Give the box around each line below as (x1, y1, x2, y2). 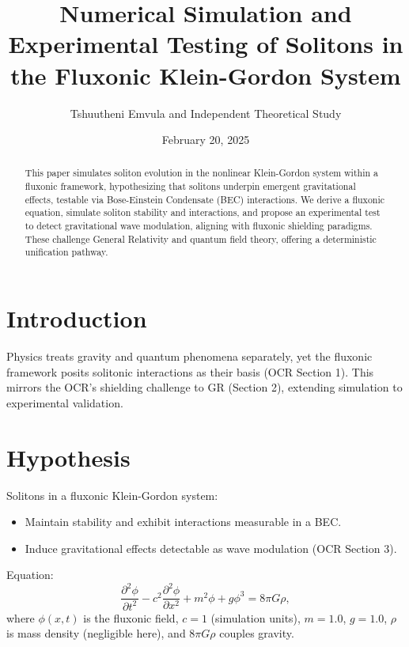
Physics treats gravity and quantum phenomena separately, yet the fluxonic (6, 348, 373, 365)
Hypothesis (6, 441, 131, 473)
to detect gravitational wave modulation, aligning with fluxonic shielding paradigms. (25, 219, 373, 233)
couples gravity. (219, 625, 294, 641)
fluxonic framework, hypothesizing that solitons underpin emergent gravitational (25, 180, 356, 193)
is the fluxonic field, (83, 609, 179, 626)
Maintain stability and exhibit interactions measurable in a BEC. (25, 513, 342, 530)
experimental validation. (6, 394, 123, 411)
